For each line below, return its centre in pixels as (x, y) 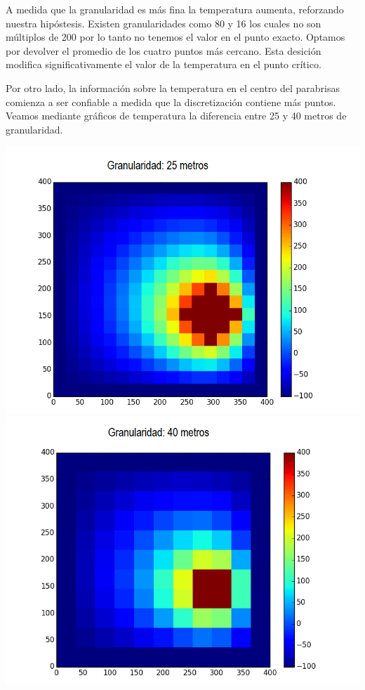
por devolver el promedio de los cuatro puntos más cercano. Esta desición (164, 50)
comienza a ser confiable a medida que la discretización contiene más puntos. (171, 102)
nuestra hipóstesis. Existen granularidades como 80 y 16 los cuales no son (164, 23)
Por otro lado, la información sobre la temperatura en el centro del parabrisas (173, 87)
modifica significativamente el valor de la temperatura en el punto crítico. (164, 64)
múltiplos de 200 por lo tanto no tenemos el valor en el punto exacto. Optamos (175, 37)
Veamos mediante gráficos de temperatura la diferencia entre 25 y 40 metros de (176, 116)
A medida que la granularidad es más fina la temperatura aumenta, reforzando (175, 9)
